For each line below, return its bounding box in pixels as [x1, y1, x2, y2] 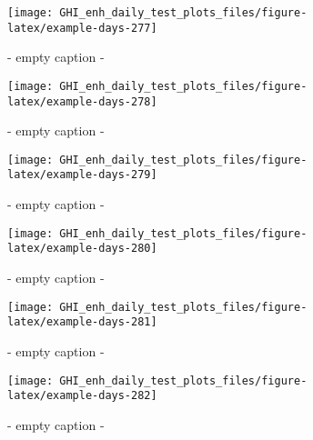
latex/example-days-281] [7, 315, 157, 329]
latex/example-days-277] [7, 21, 157, 35]
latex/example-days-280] [7, 242, 157, 255]
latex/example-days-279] [7, 168, 157, 182]
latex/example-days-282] [7, 389, 157, 403]
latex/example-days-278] [7, 95, 157, 108]
